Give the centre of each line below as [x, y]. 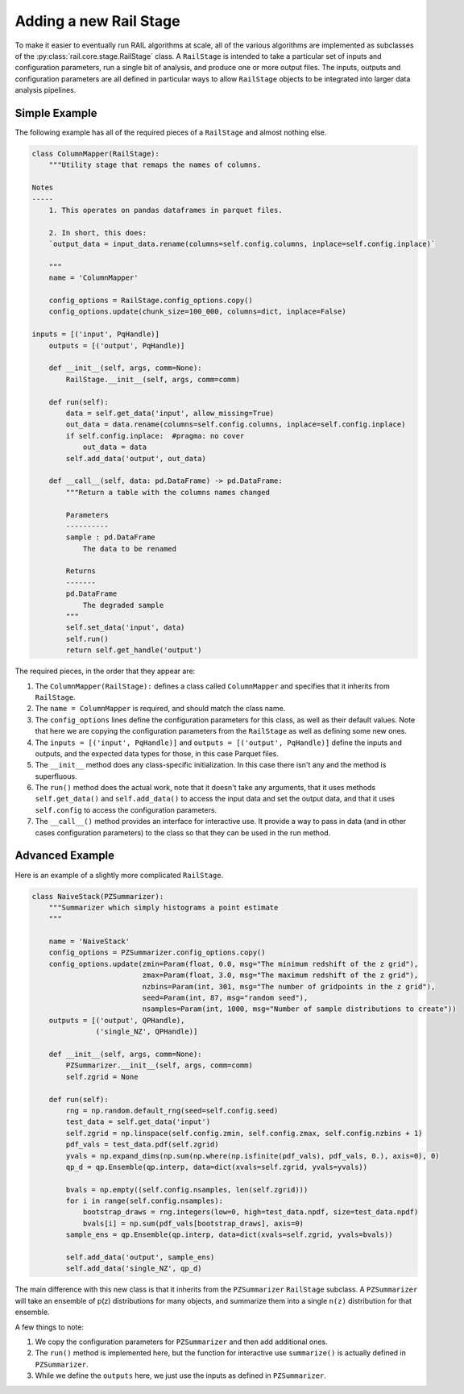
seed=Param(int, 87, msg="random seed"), [225, 998]
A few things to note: [50, 1327]
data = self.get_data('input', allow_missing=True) [170, 413]
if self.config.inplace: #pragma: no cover [155, 436]
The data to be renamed [130, 549]
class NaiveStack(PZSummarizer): [98, 896]
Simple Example [56, 113]
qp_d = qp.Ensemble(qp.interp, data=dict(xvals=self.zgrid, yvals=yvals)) [217, 1167]
